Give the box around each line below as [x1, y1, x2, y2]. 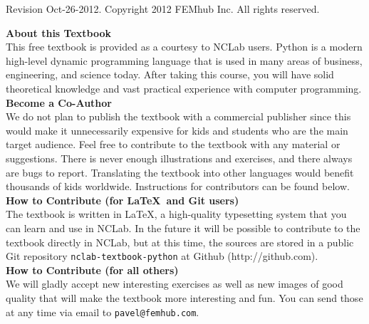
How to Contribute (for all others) [6, 262, 179, 277]
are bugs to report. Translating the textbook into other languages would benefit [6, 164, 354, 179]
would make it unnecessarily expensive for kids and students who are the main [6, 122, 348, 137]
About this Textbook [6, 25, 111, 40]
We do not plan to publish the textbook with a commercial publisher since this [6, 109, 351, 124]
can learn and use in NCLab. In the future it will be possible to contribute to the [6, 220, 360, 235]
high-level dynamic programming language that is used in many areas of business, [6, 53, 363, 68]
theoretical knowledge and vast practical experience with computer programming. [6, 80, 362, 95]
